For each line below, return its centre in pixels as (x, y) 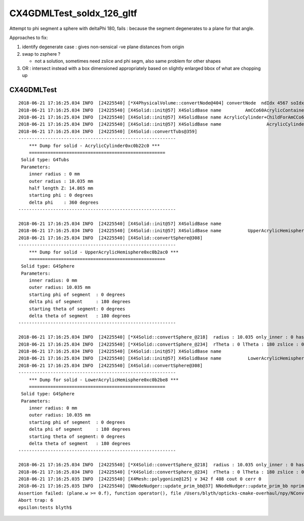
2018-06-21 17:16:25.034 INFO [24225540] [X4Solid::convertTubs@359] (108, 131)
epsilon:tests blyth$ (45, 507)
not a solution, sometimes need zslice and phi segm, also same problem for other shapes (128, 61)
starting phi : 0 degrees (61, 195)
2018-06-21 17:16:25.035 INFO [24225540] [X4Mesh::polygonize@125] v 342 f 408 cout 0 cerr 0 (140, 479)
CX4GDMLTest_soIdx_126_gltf (73, 13)
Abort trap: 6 (36, 500)
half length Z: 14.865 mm (61, 188)
